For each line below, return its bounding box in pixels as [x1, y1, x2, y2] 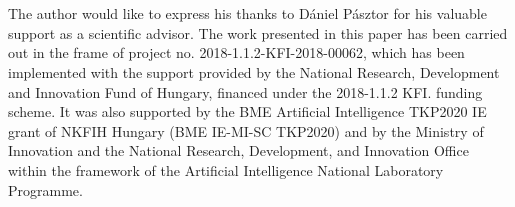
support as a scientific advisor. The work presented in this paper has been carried [8, 22, 508, 43]
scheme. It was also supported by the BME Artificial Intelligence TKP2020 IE [8, 101, 487, 122]
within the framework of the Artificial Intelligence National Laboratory [8, 159, 444, 180]
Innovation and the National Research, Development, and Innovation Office [8, 140, 469, 161]
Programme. [8, 179, 83, 200]
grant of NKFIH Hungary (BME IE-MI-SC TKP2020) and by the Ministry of [8, 120, 484, 141]
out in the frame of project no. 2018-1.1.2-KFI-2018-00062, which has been [8, 42, 465, 63]
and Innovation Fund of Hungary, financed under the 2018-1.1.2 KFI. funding [8, 81, 483, 102]
